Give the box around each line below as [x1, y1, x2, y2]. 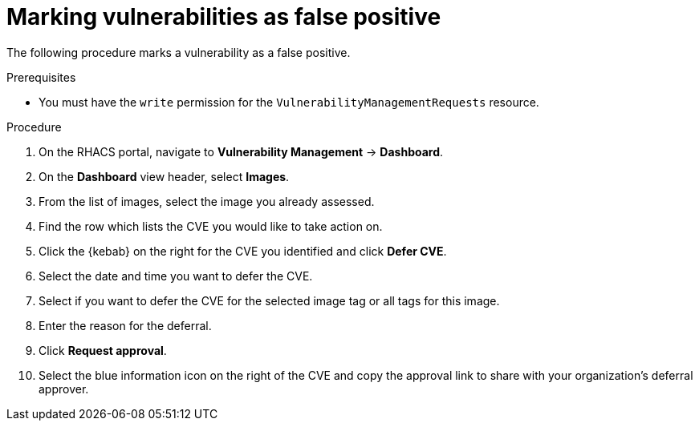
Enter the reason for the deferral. [39, 318, 212, 332]
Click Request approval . [39, 343, 167, 357]
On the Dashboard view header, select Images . [39, 169, 290, 183]
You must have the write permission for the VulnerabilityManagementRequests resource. [39, 95, 539, 109]
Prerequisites [6, 70, 76, 84]
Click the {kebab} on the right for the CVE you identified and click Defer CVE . [39, 244, 447, 258]
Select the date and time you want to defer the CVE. [39, 268, 313, 283]
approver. [39, 381, 89, 396]
